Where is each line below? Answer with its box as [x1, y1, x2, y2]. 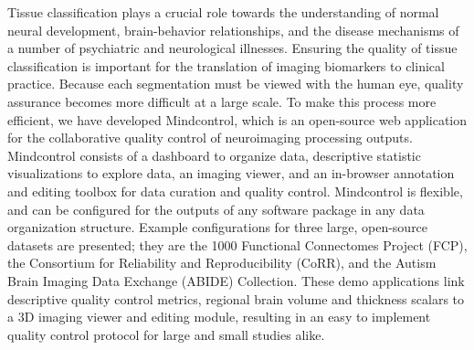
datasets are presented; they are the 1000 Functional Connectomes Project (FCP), [7, 235, 468, 254]
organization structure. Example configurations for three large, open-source [7, 217, 428, 237]
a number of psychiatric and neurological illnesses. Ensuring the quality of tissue [7, 38, 458, 58]
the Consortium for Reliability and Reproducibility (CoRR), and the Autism [7, 253, 437, 272]
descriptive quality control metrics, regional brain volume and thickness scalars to [7, 289, 465, 308]
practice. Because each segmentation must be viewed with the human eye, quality [7, 74, 464, 93]
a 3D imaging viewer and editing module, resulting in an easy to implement [7, 307, 431, 326]
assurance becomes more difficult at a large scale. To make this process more [7, 91, 437, 111]
